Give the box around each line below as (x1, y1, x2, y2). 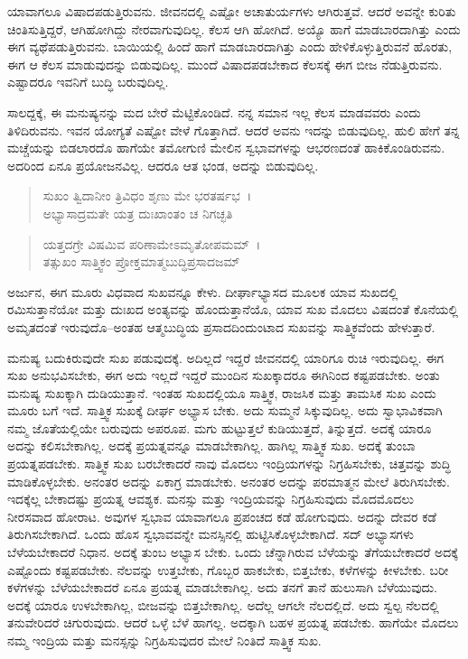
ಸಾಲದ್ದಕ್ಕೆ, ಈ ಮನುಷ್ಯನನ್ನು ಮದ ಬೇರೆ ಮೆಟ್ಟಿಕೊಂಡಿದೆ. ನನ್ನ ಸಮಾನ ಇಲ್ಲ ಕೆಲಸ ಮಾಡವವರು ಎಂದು (7, 102, 421, 121)
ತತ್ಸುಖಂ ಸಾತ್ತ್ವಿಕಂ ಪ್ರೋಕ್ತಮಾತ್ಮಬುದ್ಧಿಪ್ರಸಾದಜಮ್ (42, 252, 240, 271)
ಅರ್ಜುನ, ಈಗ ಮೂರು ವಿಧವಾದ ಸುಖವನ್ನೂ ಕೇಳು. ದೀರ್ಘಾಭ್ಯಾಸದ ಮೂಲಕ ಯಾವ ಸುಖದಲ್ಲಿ (7, 282, 398, 301)
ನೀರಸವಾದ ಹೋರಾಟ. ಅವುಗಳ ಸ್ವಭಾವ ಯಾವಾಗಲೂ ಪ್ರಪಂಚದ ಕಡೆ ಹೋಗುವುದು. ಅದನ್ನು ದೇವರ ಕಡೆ (7, 506, 436, 525)
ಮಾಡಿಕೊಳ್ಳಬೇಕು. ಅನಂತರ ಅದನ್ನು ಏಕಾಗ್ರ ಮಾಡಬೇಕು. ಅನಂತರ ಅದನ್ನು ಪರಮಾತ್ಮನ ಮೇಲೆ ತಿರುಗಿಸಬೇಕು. (7, 471, 450, 490)
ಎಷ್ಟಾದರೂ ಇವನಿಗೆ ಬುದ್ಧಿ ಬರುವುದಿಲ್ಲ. (7, 72, 169, 91)
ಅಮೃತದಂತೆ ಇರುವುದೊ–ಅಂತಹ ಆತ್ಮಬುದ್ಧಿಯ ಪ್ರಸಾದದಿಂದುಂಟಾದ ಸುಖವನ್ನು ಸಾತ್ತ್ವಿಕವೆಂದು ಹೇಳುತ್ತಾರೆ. (7, 317, 435, 336)
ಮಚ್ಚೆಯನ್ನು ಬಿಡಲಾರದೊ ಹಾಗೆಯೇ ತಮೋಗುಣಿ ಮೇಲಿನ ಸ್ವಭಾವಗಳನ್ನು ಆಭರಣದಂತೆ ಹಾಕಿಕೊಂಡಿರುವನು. (7, 138, 445, 157)
